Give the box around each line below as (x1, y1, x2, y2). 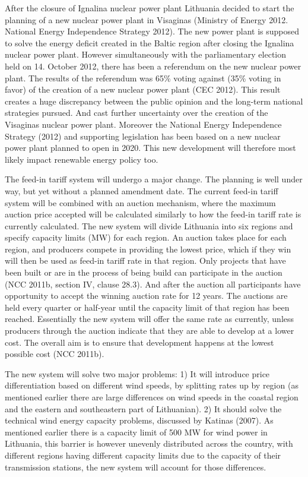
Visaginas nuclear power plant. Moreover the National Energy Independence (5, 118, 282, 130)
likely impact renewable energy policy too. (5, 153, 158, 165)
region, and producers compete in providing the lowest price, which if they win (5, 242, 291, 255)
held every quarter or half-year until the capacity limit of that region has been (5, 301, 290, 313)
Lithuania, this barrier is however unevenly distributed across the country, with (5, 437, 293, 450)
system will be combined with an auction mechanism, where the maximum (5, 196, 276, 209)
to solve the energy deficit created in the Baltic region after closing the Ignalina (5, 36, 294, 49)
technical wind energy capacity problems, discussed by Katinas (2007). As (5, 414, 274, 427)
